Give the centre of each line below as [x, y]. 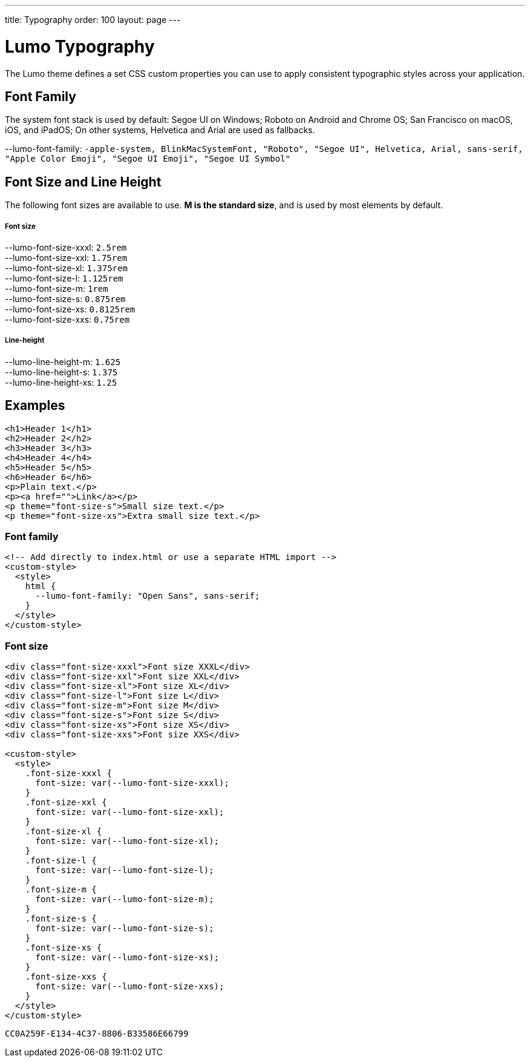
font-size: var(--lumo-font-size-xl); [127, 841]
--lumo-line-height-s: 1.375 [61, 372]
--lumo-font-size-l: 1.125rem [64, 278]
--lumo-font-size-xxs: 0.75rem [67, 319]
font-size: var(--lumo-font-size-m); [125, 899]
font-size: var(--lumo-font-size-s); [125, 928]
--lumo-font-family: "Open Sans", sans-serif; [148, 596]
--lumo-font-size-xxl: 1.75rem [66, 257]
